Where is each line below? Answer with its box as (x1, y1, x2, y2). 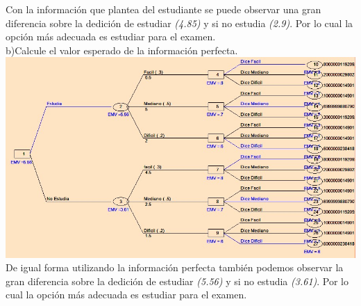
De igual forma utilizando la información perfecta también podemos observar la (6, 260, 344, 275)
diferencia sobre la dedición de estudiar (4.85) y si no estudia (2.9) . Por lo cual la (6, 15, 353, 30)
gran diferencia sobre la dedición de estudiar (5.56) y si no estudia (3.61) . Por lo (6, 273, 349, 288)
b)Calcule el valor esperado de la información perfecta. (6, 42, 238, 57)
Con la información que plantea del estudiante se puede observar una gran (6, 2, 321, 16)
